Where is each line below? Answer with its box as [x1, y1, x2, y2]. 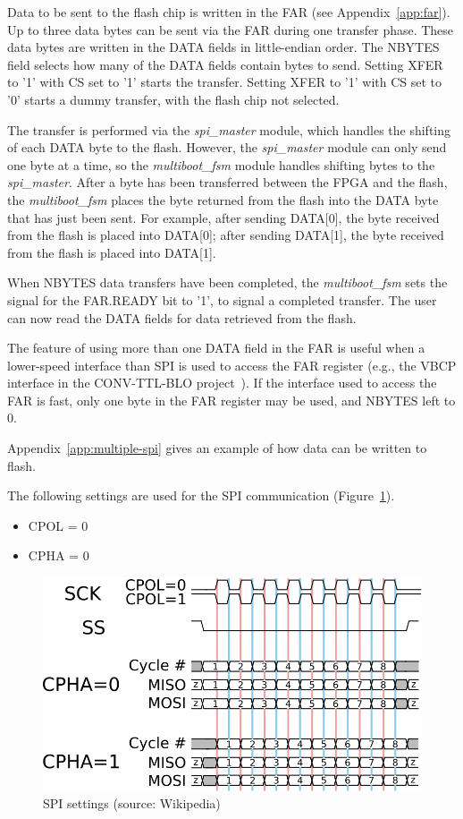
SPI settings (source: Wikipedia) [43, 794, 221, 813]
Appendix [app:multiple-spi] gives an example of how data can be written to [7, 439, 427, 457]
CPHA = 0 [28, 546, 89, 565]
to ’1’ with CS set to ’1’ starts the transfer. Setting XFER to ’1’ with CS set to [7, 73, 442, 91]
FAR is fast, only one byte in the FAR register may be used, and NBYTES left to [7, 390, 456, 409]
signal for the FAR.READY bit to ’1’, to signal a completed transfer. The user [7, 290, 437, 309]
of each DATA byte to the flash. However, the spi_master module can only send [7, 138, 447, 157]
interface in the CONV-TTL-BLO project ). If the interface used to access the [7, 373, 437, 392]
